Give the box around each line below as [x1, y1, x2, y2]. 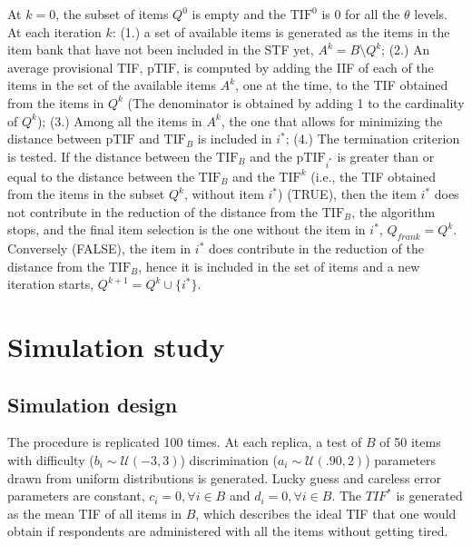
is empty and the [192, 5, 287, 23]
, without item [183, 184, 264, 204]
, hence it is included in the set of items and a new [138, 256, 420, 275]
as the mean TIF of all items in [7, 503, 182, 522]
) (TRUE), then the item [278, 184, 417, 204]
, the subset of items [55, 5, 169, 23]
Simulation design [7, 390, 178, 418]
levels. [414, 5, 447, 23]
